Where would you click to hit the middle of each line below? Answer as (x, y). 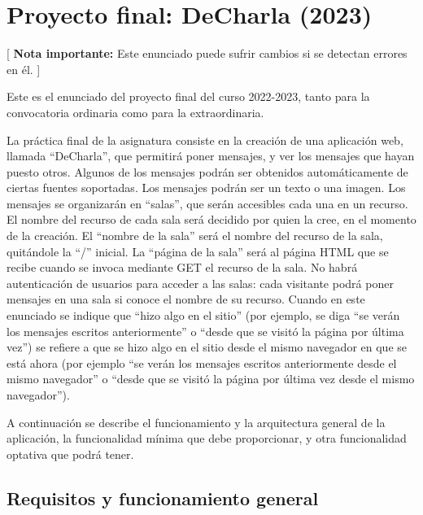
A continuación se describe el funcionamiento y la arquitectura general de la (196, 422)
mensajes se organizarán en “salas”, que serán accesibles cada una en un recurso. (207, 203)
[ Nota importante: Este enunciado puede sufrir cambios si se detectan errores (207, 53)
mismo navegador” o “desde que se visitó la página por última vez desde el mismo (211, 379)
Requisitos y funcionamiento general (163, 498)
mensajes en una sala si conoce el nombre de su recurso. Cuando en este (186, 299)
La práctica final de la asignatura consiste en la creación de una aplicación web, (205, 140)
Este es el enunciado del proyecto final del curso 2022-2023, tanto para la (188, 96)
